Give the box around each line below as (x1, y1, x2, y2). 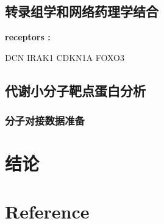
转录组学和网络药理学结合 (5, 2, 159, 21)
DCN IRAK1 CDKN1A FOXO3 (5, 51, 124, 63)
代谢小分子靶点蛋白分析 (5, 81, 146, 99)
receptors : (5, 31, 51, 43)
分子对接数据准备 (5, 113, 85, 128)
